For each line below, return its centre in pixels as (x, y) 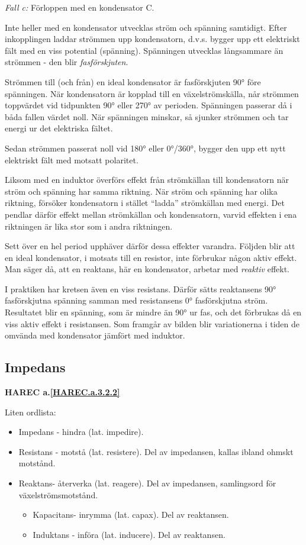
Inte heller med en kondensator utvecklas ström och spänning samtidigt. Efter (146, 27)
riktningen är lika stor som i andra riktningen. (89, 226)
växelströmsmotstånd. (58, 494)
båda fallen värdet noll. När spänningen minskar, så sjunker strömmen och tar (147, 116)
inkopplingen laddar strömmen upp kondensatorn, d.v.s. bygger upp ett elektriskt (152, 39)
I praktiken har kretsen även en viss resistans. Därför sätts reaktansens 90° (141, 288)
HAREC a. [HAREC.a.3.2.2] (62, 392)
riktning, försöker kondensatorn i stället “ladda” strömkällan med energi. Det (145, 203)
